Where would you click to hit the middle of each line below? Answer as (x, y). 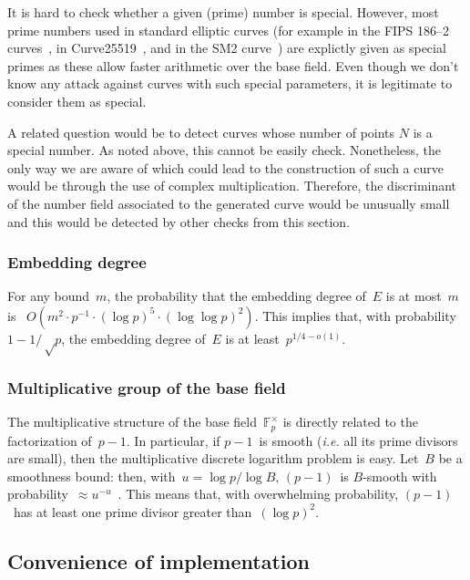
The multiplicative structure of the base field (133, 422)
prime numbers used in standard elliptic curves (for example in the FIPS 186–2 (229, 30)
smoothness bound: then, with (92, 476)
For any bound (49, 296)
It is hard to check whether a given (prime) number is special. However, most (223, 12)
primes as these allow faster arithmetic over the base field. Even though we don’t (233, 65)
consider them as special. (77, 101)
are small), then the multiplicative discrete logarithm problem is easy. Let (213, 458)
